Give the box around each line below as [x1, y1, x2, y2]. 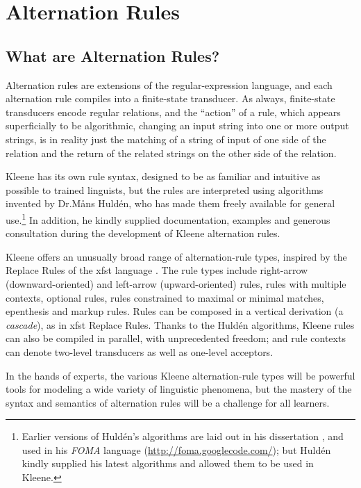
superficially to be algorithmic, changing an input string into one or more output [6, 118, 349, 133]
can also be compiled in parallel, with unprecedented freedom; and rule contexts [6, 331, 346, 345]
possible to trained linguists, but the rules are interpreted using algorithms [6, 182, 324, 197]
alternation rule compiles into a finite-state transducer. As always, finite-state [6, 91, 335, 106]
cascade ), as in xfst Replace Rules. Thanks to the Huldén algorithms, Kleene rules [6, 317, 355, 332]
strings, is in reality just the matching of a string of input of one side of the [6, 131, 326, 146]
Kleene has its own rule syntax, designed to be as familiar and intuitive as [6, 169, 321, 184]
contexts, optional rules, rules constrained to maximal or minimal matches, [6, 290, 324, 304]
